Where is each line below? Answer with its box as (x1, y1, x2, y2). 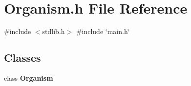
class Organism (4, 72, 53, 83)
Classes (4, 50, 41, 65)
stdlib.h (42, 26, 65, 36)
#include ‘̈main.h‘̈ (76, 26, 130, 36)
